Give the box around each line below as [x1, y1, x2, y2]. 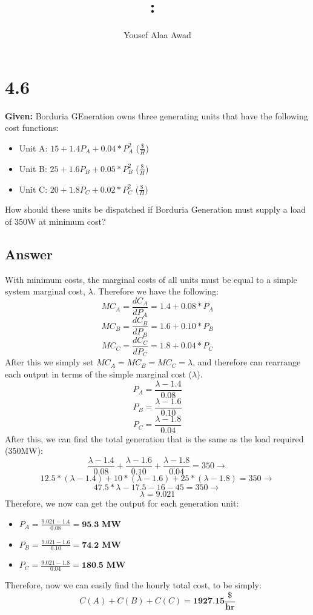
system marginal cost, [5, 285, 85, 298]
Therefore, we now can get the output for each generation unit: [5, 497, 239, 510]
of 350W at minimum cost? [5, 214, 106, 227]
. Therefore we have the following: [93, 285, 219, 298]
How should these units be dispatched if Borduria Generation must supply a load [5, 203, 306, 216]
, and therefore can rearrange [193, 356, 301, 368]
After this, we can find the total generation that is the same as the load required [5, 432, 304, 445]
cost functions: [5, 121, 59, 134]
